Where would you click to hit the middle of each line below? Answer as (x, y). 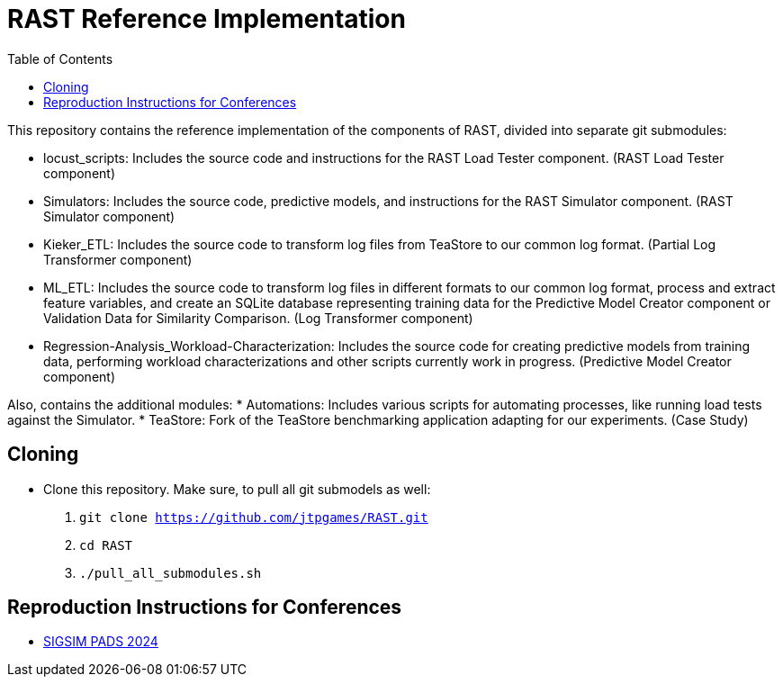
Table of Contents (60, 58)
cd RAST (106, 545)
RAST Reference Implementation (207, 19)
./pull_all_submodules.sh (171, 573)
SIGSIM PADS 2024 (101, 642)
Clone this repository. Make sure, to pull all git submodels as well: (237, 489)
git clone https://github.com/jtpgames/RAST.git (254, 517)
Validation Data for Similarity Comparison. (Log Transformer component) (258, 318)
